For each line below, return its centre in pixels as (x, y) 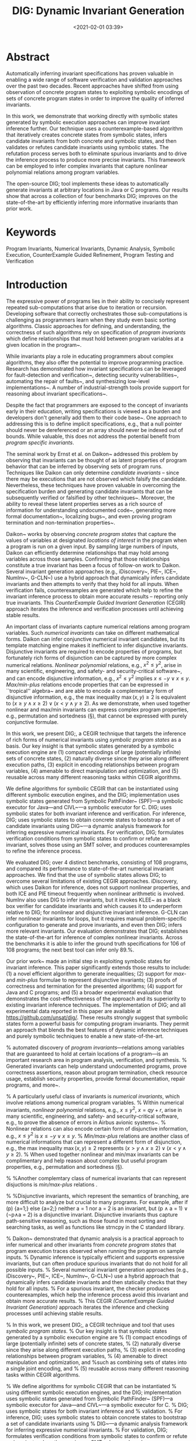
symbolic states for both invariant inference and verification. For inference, (96, 813)
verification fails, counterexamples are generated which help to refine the (94, 590)
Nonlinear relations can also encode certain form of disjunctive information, (97, 1128)
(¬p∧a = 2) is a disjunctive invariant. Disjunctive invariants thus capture (92, 1215)
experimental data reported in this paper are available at (74, 1011)
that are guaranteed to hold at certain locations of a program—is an (87, 1054)
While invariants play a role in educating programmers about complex (90, 356)
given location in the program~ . (44, 344)
